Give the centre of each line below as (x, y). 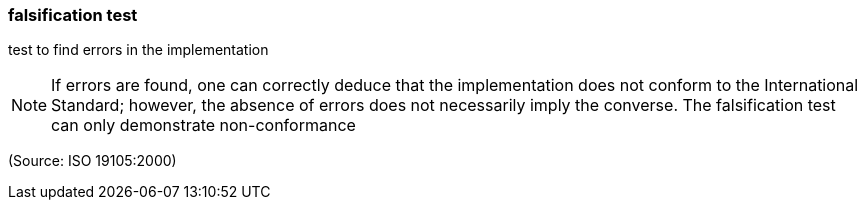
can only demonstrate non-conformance (203, 125)
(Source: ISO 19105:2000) (92, 161)
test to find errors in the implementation (138, 50)
